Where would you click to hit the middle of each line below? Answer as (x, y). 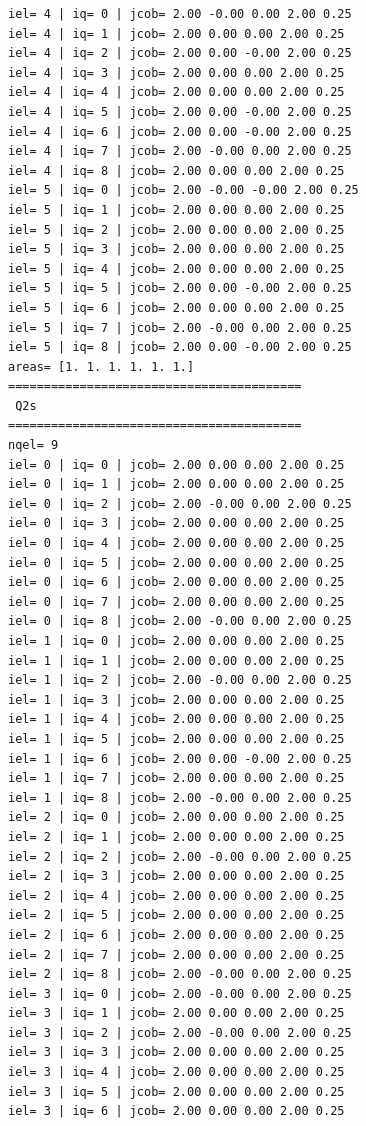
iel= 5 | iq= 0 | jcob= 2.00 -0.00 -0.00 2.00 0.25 (183, 190)
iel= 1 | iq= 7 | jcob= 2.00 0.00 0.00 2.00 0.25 (176, 778)
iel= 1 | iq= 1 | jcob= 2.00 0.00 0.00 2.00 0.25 (176, 660)
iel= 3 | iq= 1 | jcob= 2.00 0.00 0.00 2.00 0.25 (176, 1013)
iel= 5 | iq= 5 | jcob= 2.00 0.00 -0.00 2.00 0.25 (180, 288)
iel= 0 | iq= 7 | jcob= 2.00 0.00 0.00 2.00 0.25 (176, 601)
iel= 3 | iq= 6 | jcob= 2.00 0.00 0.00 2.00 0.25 (176, 1111)
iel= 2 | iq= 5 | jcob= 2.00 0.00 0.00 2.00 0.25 (176, 915)
